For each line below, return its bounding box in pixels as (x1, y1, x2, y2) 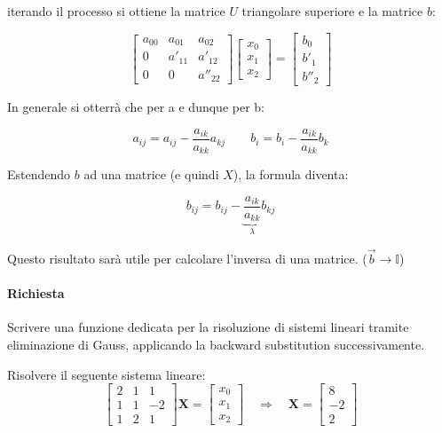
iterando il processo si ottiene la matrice (7, 2, 225, 20)
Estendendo (7, 165, 71, 184)
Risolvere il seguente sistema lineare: (7, 365, 206, 383)
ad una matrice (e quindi (83, 165, 219, 184)
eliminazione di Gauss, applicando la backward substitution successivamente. (7, 335, 425, 353)
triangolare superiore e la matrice (241, 2, 423, 20)
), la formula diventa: (233, 165, 349, 184)
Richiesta (7, 284, 65, 303)
